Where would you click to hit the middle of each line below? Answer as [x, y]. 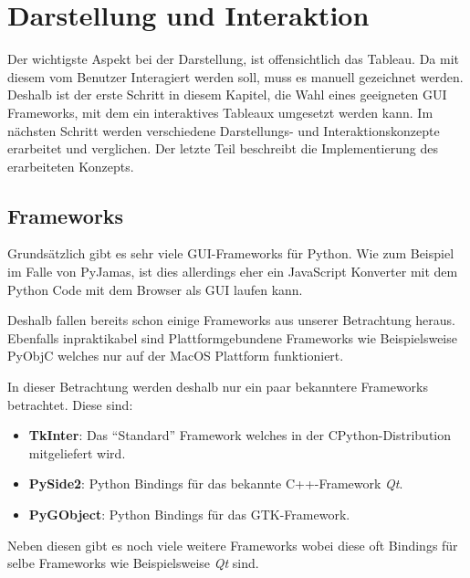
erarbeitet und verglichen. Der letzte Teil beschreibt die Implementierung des [223, 148]
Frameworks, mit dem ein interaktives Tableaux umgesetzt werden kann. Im [220, 112]
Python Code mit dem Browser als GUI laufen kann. [155, 289]
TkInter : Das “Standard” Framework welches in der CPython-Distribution [240, 435]
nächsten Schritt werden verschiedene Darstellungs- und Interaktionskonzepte [224, 130]
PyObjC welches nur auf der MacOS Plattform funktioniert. [176, 356]
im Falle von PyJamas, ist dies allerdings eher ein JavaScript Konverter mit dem [233, 272]
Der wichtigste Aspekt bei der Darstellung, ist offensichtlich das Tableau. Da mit [234, 59]
